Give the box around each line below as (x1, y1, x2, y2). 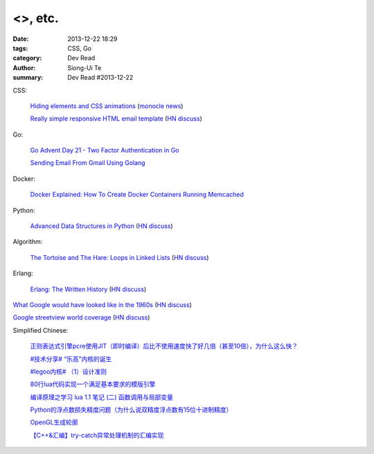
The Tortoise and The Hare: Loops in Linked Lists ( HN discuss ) (30, 253, 209, 261)
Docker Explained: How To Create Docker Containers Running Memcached (30, 191, 244, 199)
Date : (12, 35, 29, 43)
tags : (12, 44, 28, 52)
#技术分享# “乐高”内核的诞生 (30, 354, 112, 363)
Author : (12, 63, 36, 72)
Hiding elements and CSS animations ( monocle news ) (30, 101, 184, 110)
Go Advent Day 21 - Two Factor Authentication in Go (30, 146, 179, 155)
